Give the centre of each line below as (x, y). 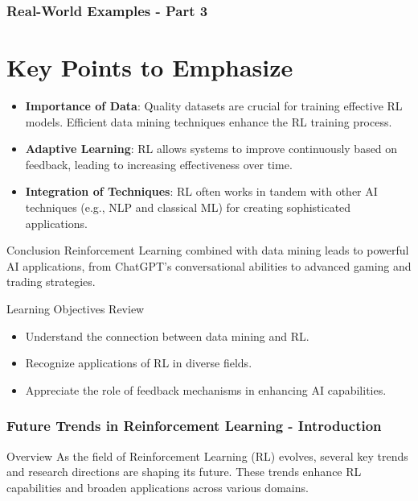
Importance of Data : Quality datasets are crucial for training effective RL (214, 105)
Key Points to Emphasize (150, 67)
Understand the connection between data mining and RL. (167, 335)
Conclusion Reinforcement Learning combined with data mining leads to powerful (208, 250)
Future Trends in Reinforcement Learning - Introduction (194, 426)
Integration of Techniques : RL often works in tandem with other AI (201, 191)
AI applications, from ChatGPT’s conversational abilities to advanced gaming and (209, 265)
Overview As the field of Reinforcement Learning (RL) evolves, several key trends (207, 455)
